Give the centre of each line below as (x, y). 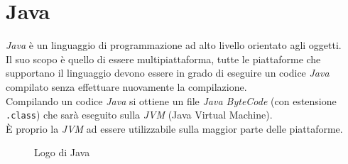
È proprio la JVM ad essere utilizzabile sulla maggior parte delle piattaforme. (174, 128)
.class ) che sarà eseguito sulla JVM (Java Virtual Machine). (139, 115)
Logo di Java (62, 152)
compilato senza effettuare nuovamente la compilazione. (126, 86)
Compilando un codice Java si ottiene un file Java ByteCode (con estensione (171, 100)
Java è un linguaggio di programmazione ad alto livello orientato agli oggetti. (174, 45)
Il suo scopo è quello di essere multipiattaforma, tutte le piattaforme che (163, 59)
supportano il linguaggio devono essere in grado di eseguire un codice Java (168, 73)
